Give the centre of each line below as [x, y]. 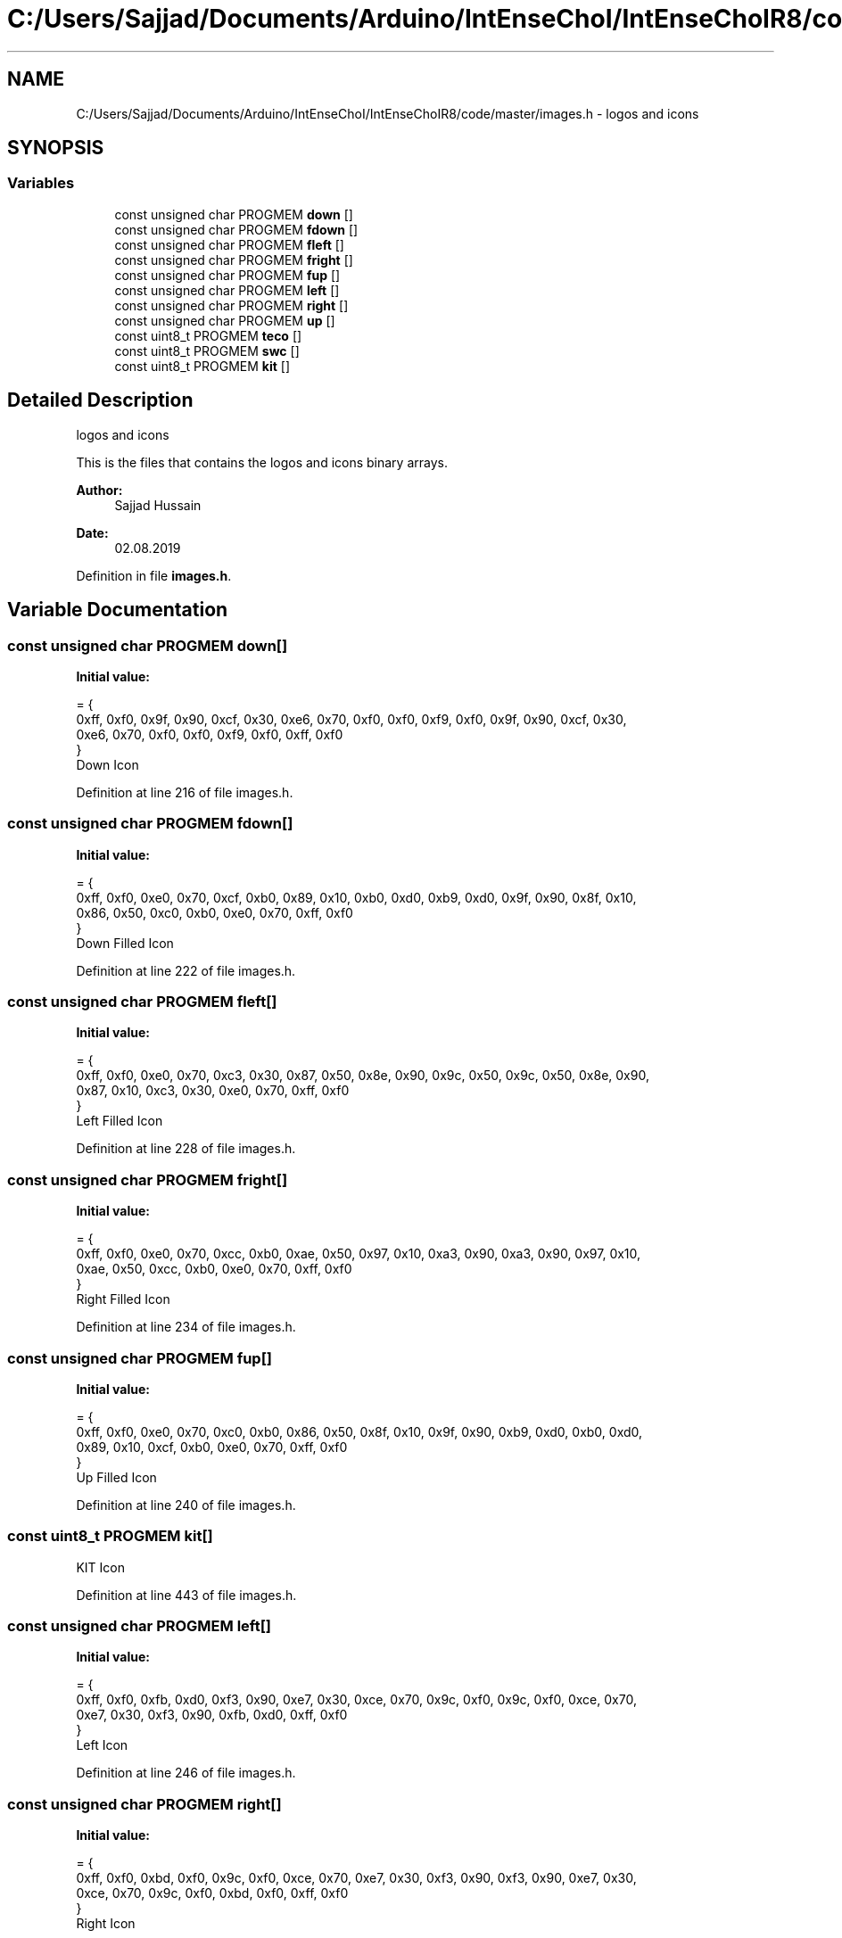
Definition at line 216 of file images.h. [185, 792]
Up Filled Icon [116, 1477]
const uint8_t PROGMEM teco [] [208, 335]
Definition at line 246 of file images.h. [186, 1773]
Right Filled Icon [123, 1299]
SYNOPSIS [56, 148]
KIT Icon [100, 1567]
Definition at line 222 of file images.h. [186, 970]
